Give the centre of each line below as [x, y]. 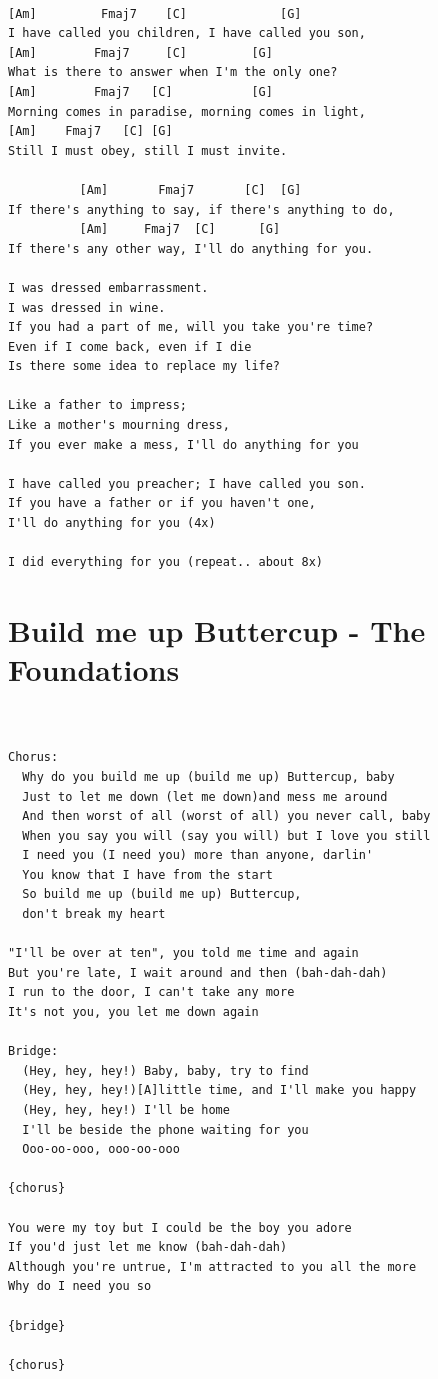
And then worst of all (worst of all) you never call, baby [226, 816]
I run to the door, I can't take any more [151, 992]
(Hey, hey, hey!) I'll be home [126, 1110]
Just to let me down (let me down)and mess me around [205, 796]
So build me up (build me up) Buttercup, [162, 894]
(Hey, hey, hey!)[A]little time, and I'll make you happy [219, 1090]
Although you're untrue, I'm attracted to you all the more [212, 1266]
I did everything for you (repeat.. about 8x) [165, 562]
